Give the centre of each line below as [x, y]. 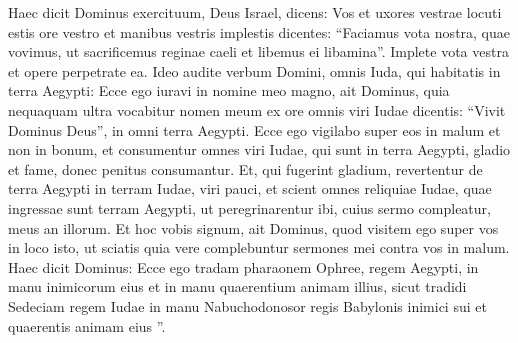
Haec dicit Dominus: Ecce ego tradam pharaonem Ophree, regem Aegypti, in [243, 266]
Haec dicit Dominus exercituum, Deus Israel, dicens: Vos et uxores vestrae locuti [255, 12]
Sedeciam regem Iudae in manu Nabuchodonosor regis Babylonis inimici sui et [247, 305]
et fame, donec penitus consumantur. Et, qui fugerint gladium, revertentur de [245, 168]
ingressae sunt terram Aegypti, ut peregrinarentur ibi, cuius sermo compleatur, [249, 207]
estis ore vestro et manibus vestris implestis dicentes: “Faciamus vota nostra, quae [259, 31]
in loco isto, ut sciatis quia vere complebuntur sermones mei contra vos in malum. [259, 247]
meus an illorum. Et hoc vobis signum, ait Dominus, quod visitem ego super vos [253, 227]
